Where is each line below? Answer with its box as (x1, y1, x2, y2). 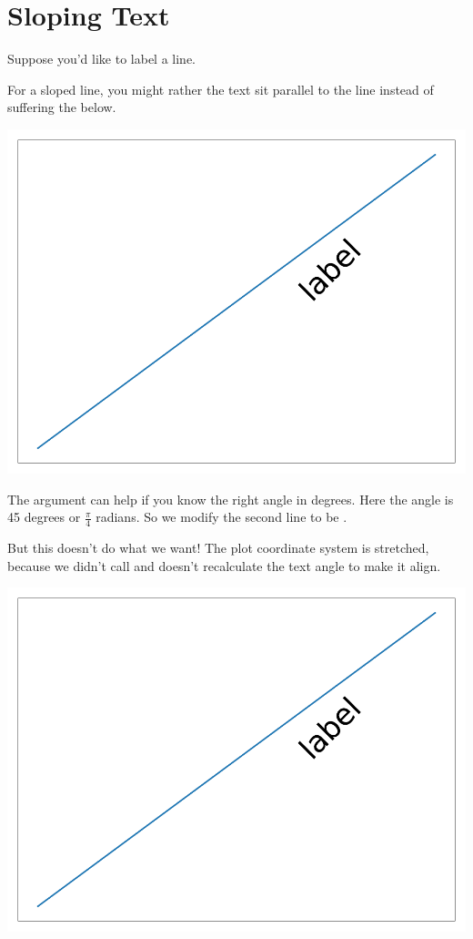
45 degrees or (7, 507, 81, 526)
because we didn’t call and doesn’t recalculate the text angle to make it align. (7, 556, 441, 575)
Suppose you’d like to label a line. (7, 49, 196, 68)
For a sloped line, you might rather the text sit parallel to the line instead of (7, 79, 434, 98)
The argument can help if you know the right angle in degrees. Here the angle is (7, 489, 454, 508)
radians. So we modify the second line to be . (96, 507, 347, 526)
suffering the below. (7, 97, 116, 117)
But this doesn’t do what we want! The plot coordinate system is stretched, (7, 537, 429, 556)
